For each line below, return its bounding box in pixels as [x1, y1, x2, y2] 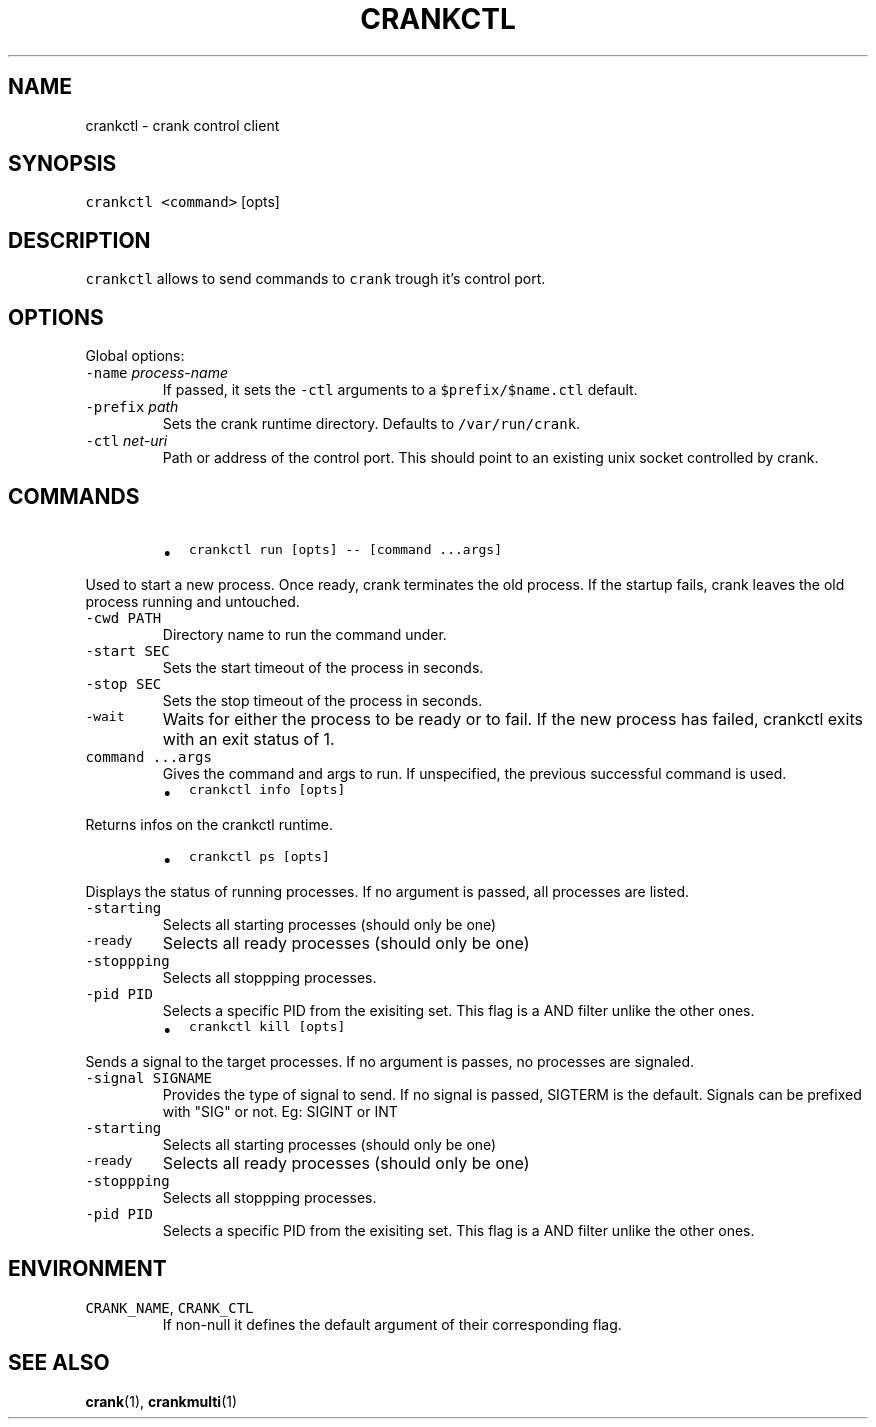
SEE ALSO [8, 1350, 110, 1376]
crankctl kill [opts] [188, 1018, 346, 1034]
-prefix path [85, 398, 179, 416]
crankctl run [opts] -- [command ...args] [188, 541, 502, 557]
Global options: [85, 347, 185, 365]
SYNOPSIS [8, 151, 117, 177]
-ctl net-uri [85, 432, 168, 450]
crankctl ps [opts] [188, 848, 330, 864]
